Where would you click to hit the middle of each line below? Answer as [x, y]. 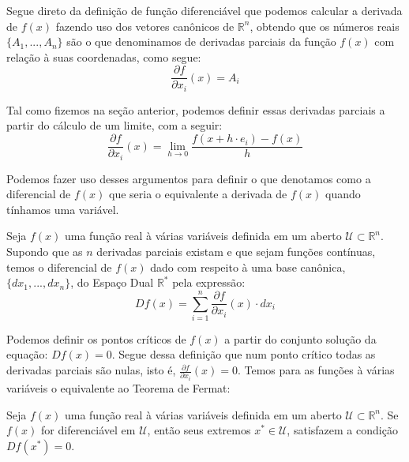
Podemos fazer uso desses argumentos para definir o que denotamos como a [189, 178]
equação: [27, 354]
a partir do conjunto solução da [300, 338]
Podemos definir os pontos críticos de [96, 338]
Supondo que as [45, 251]
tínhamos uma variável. [63, 209]
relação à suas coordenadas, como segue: [104, 56]
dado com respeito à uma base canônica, [248, 267]
